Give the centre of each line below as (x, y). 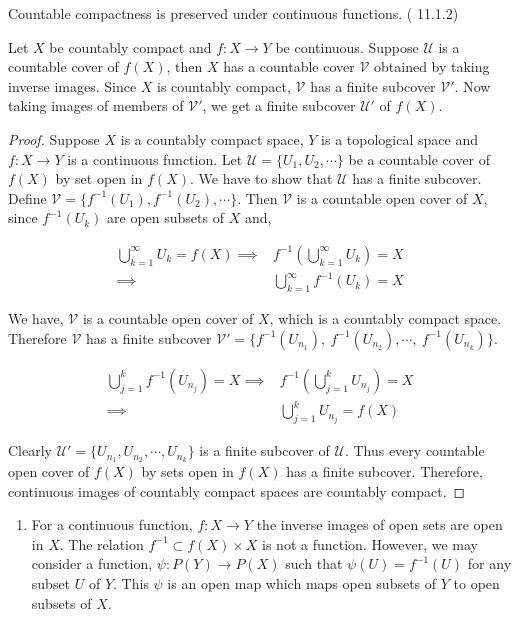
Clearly (30, 450)
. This (131, 583)
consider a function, (92, 563)
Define (27, 197)
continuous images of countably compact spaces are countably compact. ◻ (237, 490)
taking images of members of (96, 105)
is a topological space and (399, 138)
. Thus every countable (414, 450)
